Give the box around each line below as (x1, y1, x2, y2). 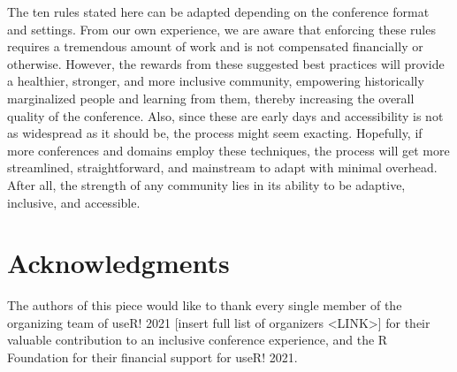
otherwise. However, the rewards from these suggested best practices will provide (7, 54, 445, 72)
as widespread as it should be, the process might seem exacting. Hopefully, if (7, 124, 423, 142)
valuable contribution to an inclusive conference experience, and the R (7, 330, 388, 349)
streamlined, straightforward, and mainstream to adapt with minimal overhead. (7, 158, 438, 177)
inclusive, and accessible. (7, 193, 141, 211)
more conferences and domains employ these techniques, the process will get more (7, 140, 450, 159)
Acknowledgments (7, 245, 230, 281)
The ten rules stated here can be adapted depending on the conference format (7, 3, 430, 20)
